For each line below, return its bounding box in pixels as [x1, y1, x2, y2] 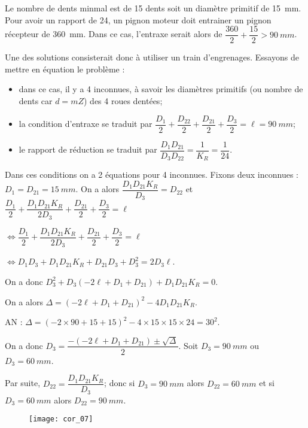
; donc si [104, 377, 135, 389]
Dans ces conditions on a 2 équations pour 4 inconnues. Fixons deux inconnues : [5, 168, 298, 181]
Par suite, [5, 377, 41, 389]
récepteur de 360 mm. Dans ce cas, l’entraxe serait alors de [5, 28, 222, 40]
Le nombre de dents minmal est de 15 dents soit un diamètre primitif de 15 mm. [5, 2, 301, 14]
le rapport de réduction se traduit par [19, 143, 157, 156]
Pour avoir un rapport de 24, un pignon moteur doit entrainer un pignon [5, 13, 272, 26]
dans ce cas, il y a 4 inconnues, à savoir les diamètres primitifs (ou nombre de [19, 83, 303, 95]
